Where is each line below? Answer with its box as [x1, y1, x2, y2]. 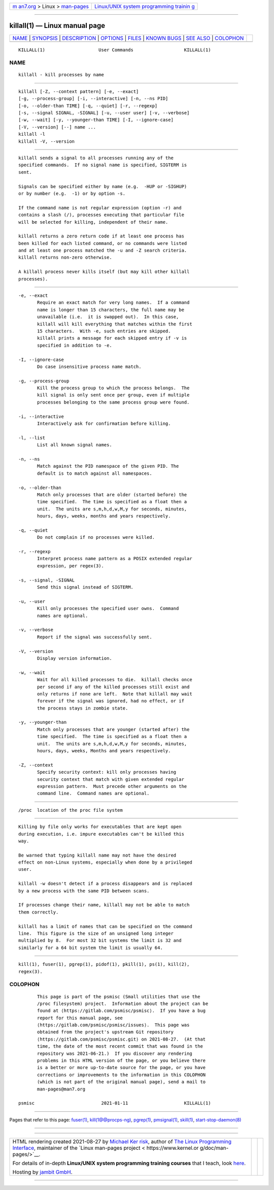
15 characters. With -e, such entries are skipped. [37, 328, 171, 334]
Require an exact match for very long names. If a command [37, 300, 190, 306]
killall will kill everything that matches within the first [37, 321, 192, 327]
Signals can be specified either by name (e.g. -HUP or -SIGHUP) [18, 184, 187, 189]
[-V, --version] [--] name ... [18, 124, 96, 130]
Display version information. [37, 655, 113, 661]
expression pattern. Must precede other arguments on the [37, 783, 187, 789]
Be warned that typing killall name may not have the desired [18, 852, 177, 858]
